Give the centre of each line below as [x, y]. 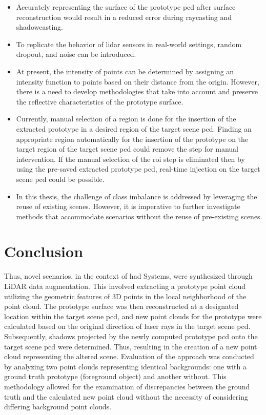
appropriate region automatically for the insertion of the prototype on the [132, 139]
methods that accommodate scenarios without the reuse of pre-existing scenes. [139, 216]
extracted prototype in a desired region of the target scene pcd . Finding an [134, 128]
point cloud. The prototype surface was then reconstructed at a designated [121, 306]
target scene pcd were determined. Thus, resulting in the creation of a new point [131, 346]
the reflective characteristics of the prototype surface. [100, 101]
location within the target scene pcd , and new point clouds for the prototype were [133, 316]
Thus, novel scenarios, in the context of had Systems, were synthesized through [128, 276]
